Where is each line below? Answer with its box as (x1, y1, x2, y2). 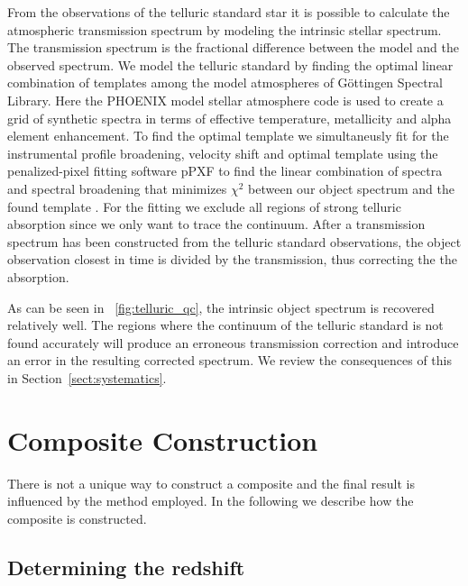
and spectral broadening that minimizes (7, 179, 227, 197)
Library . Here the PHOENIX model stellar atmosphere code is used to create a (7, 90, 444, 109)
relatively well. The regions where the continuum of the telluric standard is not (7, 316, 444, 334)
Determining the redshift (7, 553, 245, 581)
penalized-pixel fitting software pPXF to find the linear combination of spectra (7, 161, 443, 180)
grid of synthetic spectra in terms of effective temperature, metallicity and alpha (7, 108, 452, 127)
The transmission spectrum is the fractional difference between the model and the (7, 38, 460, 57)
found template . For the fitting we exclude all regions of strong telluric (7, 197, 401, 215)
